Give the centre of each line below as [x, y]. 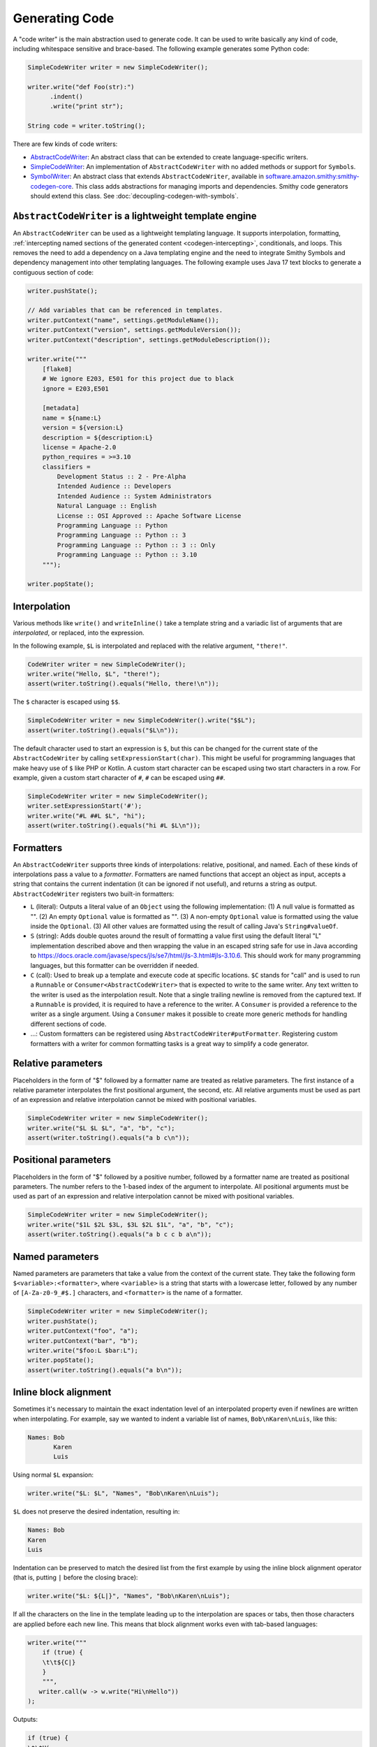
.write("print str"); [87, 106]
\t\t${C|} [59, 1662]
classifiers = [66, 467]
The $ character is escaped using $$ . [67, 702]
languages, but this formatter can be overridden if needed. [114, 965]
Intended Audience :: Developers [114, 486]
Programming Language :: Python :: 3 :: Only [136, 545]
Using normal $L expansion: [53, 1475]
